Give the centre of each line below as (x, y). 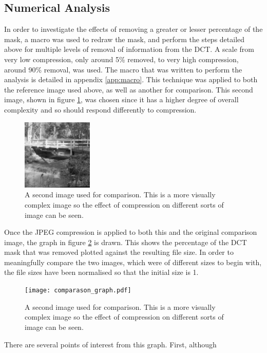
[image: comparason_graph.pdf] (78, 291)
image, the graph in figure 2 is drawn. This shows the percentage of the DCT (126, 242)
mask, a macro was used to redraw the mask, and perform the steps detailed (125, 39)
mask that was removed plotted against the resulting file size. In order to (119, 252)
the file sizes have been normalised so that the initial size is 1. (101, 272)
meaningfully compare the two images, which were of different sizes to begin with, (133, 262)
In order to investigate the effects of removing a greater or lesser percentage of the (133, 29)
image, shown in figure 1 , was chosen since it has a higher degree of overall (121, 99)
